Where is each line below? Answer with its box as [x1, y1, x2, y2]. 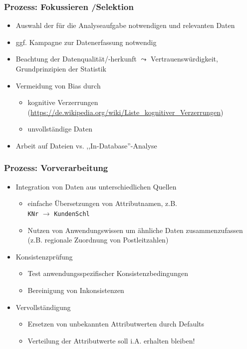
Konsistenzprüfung [15, 251, 73, 261]
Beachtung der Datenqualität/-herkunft [15, 53, 137, 64]
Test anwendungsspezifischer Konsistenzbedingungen [27, 268, 188, 278]
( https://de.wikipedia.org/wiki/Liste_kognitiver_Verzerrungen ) [27, 106, 224, 117]
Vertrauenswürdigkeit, [151, 53, 218, 64]
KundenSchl [54, 210, 90, 217]
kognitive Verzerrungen [27, 97, 98, 107]
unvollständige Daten [27, 123, 92, 134]
